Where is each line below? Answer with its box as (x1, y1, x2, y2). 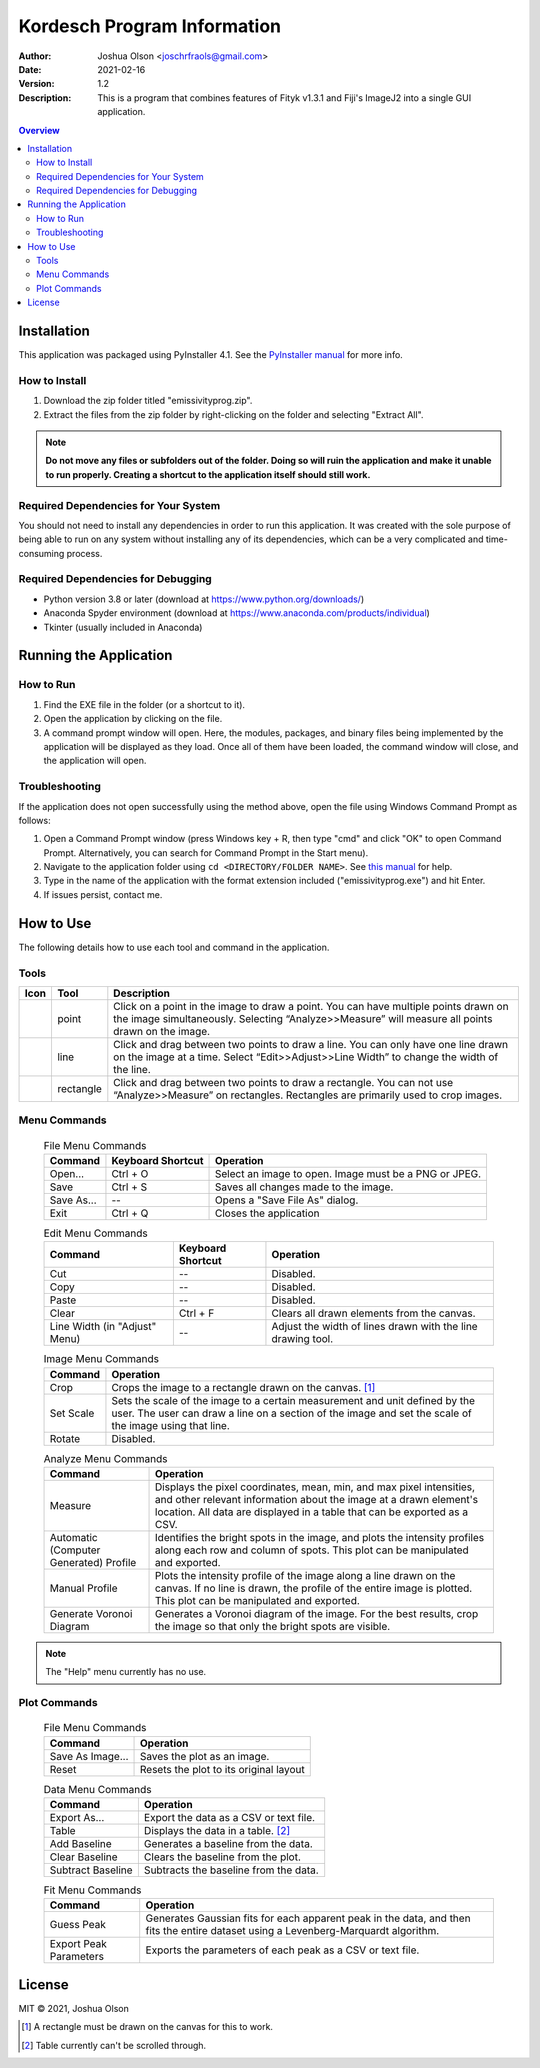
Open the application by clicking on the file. (43, 713, 223, 725)
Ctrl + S (111, 1180, 148, 1194)
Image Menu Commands (43, 1352, 160, 1366)
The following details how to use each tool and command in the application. (18, 941, 330, 953)
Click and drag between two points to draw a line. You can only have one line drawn (113, 1037, 509, 1051)
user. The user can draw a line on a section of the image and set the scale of (111, 1406, 472, 1420)
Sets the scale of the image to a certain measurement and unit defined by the (111, 1393, 475, 1407)
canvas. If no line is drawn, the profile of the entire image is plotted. (155, 1581, 473, 1595)
